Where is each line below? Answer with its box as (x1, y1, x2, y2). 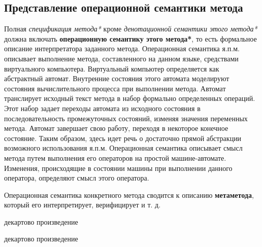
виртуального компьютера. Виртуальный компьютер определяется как (4, 63, 219, 74)
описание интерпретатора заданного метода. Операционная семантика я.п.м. (4, 43, 240, 54)
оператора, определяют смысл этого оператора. (4, 172, 149, 183)
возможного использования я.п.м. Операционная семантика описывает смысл (4, 143, 243, 153)
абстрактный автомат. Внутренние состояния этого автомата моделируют (4, 73, 230, 84)
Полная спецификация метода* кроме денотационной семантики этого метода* (4, 23, 257, 34)
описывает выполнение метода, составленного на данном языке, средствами (4, 53, 239, 63)
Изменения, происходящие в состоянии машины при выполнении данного (4, 162, 233, 173)
